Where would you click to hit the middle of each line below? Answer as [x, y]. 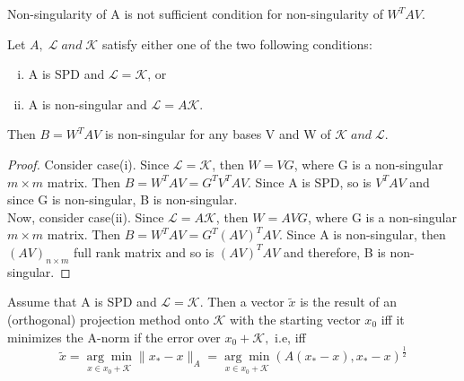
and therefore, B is [334, 251]
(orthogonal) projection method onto [108, 319]
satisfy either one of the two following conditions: [237, 43]
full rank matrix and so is [144, 251]
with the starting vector [295, 319]
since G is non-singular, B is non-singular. [123, 199]
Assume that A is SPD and [82, 302]
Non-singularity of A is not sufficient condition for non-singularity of [195, 13]
